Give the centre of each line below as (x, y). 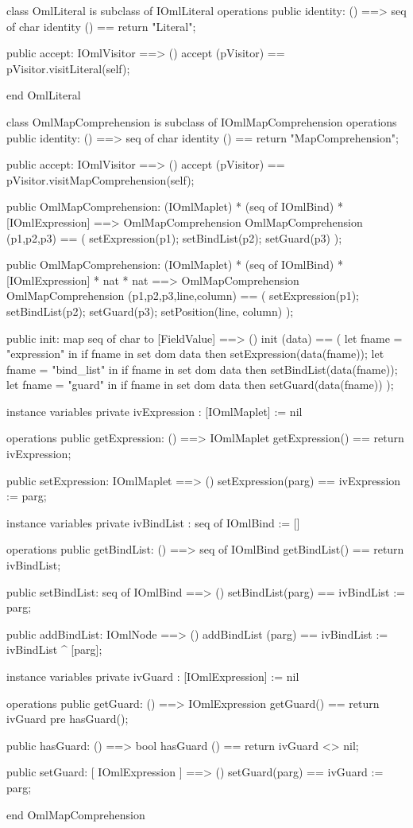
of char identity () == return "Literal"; (101, 26)
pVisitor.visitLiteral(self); (68, 68)
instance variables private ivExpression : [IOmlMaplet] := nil (154, 411)
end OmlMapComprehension (76, 814)
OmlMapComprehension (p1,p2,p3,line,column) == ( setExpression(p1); (183, 295)
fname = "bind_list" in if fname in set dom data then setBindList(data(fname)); (202, 369)
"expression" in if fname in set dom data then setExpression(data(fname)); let (195, 354)
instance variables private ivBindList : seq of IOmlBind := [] (153, 522)
